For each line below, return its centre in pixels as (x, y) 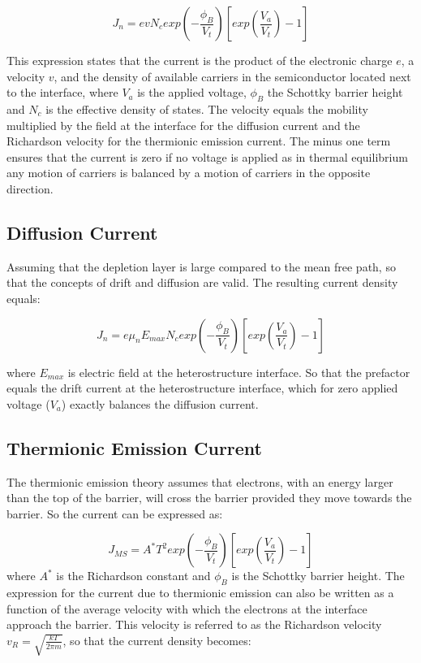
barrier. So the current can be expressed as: (115, 513)
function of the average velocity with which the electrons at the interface (187, 608)
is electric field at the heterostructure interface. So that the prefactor (239, 372)
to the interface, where (62, 92)
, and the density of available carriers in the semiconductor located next (232, 76)
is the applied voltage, (192, 92)
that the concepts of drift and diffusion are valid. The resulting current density (202, 282)
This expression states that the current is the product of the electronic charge (200, 60)
